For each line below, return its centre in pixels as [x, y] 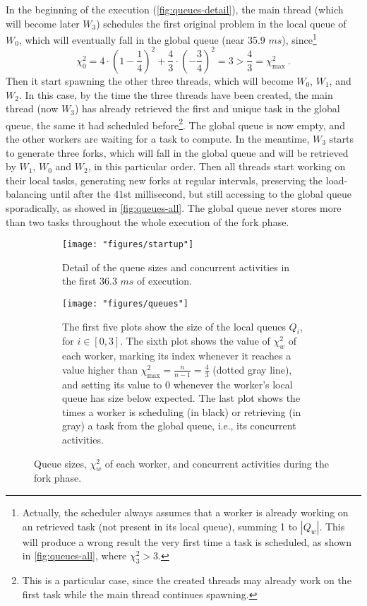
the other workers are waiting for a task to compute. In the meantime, [158, 138]
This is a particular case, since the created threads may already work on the [187, 580]
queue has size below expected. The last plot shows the [181, 398]
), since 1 [299, 38]
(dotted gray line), [252, 369]
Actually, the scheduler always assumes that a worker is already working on [185, 512]
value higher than [100, 369]
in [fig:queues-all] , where [74, 555]
